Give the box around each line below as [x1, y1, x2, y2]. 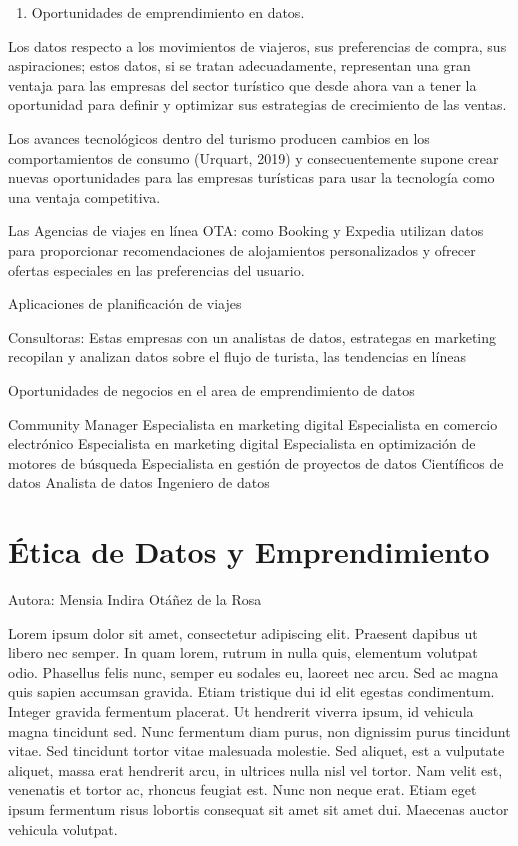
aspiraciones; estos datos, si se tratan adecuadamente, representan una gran [8, 55, 471, 76]
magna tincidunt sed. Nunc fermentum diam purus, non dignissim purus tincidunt [8, 720, 511, 741]
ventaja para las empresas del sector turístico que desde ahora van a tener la [8, 74, 477, 95]
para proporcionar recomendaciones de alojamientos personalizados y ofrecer [8, 239, 476, 260]
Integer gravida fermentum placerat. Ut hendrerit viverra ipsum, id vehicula [8, 700, 474, 721]
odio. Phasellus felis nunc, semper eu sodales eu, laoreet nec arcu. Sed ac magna [8, 661, 499, 682]
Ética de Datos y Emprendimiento [8, 531, 490, 572]
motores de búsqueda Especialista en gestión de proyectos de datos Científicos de [8, 452, 504, 473]
